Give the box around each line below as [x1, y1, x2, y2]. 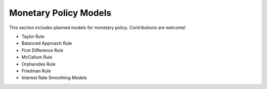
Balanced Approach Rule [21, 40, 72, 46]
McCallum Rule [21, 54, 52, 60]
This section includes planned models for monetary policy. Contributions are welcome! [9, 25, 186, 30]
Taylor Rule [21, 33, 44, 39]
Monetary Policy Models [9, 7, 111, 18]
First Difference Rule [21, 47, 64, 53]
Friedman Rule [21, 68, 51, 74]
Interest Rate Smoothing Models [21, 75, 87, 81]
